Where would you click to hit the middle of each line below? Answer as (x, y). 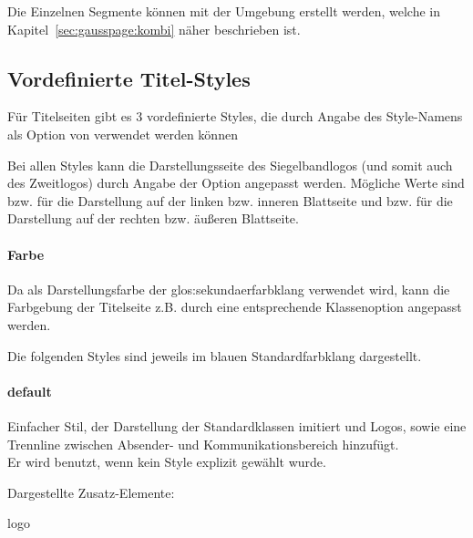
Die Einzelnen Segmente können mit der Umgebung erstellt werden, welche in (224, 11)
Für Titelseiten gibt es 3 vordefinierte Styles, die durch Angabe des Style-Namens (235, 116)
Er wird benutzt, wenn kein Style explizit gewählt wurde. (167, 462)
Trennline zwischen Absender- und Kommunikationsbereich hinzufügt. (203, 444)
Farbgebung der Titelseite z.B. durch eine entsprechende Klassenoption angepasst (235, 307)
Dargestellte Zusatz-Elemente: (91, 492)
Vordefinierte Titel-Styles (129, 78)
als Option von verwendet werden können (123, 134)
